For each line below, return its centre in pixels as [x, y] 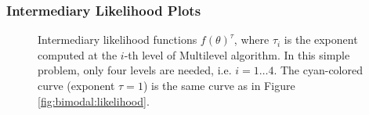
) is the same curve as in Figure [219, 85]
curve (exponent [76, 85]
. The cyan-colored [318, 70]
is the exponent [321, 40]
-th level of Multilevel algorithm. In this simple [237, 54]
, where [251, 40]
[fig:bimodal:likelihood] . [94, 101]
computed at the [78, 54]
